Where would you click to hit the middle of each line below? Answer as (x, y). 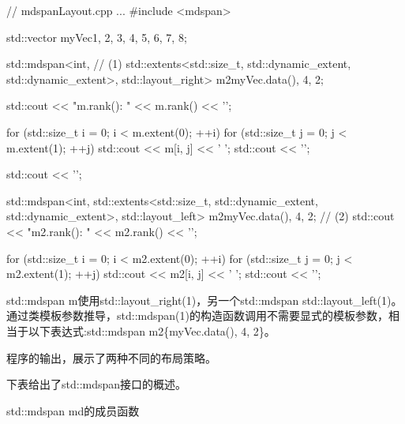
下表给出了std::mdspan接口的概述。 (97, 384)
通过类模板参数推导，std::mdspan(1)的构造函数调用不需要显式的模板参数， (197, 315)
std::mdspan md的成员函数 (73, 410)
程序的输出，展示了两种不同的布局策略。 (111, 357)
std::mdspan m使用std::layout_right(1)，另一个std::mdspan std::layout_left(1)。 (204, 300)
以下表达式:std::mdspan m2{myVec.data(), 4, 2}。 (152, 330)
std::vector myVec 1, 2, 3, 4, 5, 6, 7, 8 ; (97, 37)
